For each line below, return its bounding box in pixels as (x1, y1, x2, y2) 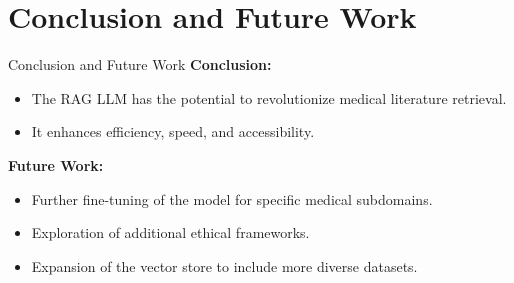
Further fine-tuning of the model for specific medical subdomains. (31, 188, 433, 209)
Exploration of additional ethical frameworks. (31, 222, 310, 243)
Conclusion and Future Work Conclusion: (8, 54, 272, 75)
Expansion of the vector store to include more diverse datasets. (31, 255, 418, 276)
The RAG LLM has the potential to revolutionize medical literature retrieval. (31, 87, 507, 108)
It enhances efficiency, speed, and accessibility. (31, 121, 315, 142)
